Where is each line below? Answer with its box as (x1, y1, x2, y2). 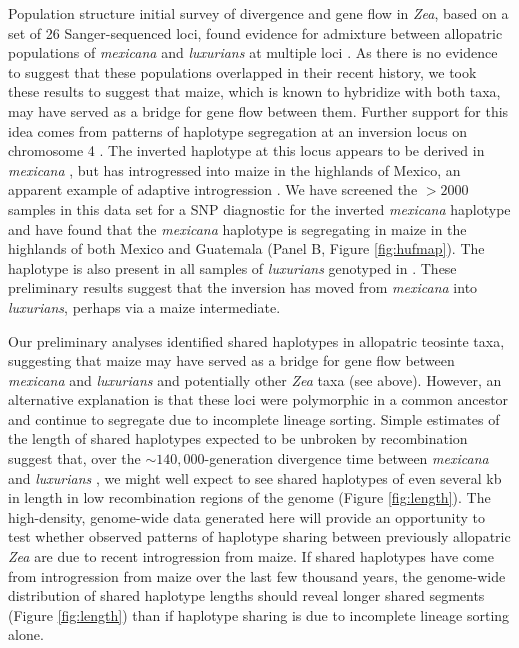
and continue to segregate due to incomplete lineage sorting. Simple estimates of (8, 408, 500, 429)
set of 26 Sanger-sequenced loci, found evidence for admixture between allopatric (8, 22, 503, 43)
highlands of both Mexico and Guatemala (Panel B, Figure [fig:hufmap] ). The (8, 238, 485, 259)
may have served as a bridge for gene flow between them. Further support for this (8, 100, 509, 121)
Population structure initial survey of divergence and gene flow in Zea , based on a (8, 3, 509, 23)
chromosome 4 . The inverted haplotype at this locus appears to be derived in (8, 140, 485, 161)
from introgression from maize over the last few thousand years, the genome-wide (8, 565, 506, 586)
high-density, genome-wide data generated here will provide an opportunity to (8, 506, 486, 527)
